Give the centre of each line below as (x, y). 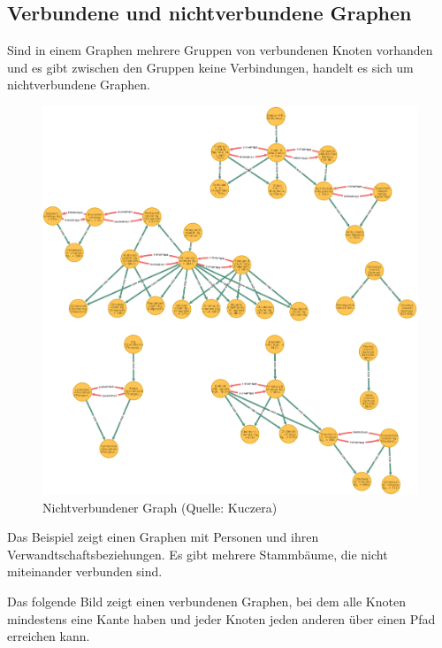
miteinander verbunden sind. (85, 571)
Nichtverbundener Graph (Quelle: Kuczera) (160, 507)
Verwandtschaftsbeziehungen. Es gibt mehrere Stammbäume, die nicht (198, 554)
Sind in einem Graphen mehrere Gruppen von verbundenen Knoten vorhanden (220, 50)
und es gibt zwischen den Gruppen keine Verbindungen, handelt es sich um (210, 67)
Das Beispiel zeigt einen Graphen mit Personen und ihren (163, 537)
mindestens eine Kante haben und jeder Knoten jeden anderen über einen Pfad (221, 618)
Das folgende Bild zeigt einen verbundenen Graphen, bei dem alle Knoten (206, 601)
